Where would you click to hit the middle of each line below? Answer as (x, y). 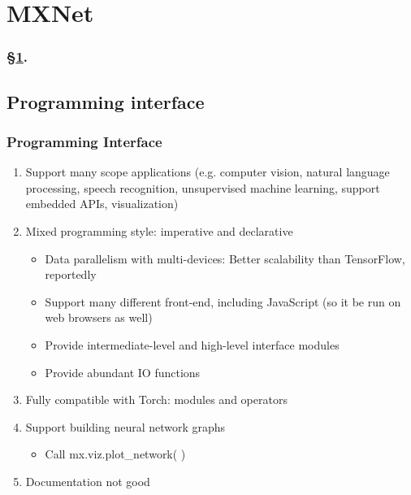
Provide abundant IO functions (123, 372)
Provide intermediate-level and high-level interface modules (192, 344)
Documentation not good (88, 481)
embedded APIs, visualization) (102, 204)
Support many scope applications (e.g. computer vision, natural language (208, 172)
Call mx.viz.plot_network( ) (115, 454)
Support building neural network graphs (125, 426)
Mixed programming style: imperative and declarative (159, 231)
